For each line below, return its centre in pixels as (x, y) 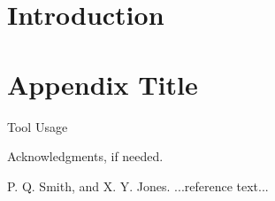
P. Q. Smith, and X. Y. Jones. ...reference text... (138, 186)
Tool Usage (38, 126)
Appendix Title (103, 84)
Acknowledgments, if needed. (85, 156)
